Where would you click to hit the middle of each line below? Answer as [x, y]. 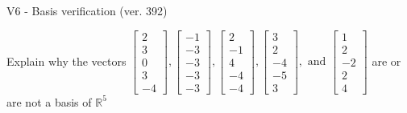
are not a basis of [49, 101]
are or [386, 61]
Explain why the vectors [66, 61]
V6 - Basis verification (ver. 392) [87, 10]
